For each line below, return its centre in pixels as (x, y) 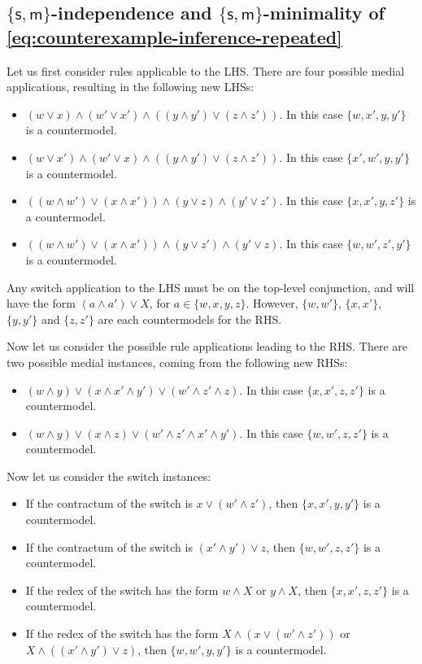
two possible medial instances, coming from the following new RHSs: (177, 362)
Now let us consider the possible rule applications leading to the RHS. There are (207, 346)
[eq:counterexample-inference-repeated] (174, 36)
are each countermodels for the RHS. (190, 319)
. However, (272, 303)
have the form (41, 303)
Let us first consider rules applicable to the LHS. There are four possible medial (206, 70)
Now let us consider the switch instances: (109, 476)
